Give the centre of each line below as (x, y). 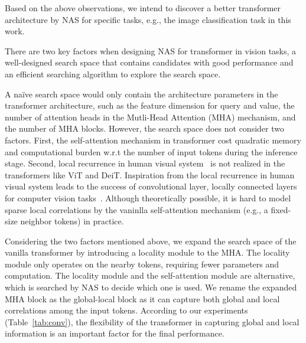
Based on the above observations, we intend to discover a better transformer (143, 8)
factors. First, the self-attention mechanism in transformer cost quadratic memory (153, 140)
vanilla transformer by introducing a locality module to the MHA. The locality (147, 252)
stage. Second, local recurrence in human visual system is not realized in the (145, 163)
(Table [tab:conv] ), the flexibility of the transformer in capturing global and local (152, 321)
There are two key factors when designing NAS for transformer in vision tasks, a (151, 50)
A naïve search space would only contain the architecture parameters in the (141, 94)
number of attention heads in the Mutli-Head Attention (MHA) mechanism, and (150, 117)
